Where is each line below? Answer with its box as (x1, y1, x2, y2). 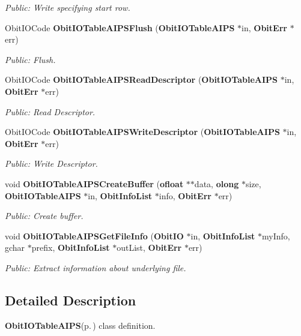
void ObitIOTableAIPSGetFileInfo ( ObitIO (5, 229, 184, 242)
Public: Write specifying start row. (5, 1, 130, 13)
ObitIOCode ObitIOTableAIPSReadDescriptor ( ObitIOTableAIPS (5, 73, 278, 86)
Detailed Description (5, 290, 136, 309)
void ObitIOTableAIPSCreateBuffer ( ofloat (5, 177, 184, 190)
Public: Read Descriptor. (5, 105, 96, 118)
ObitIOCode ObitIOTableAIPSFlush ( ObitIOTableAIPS (5, 21, 235, 34)
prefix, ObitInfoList (31, 241, 110, 254)
